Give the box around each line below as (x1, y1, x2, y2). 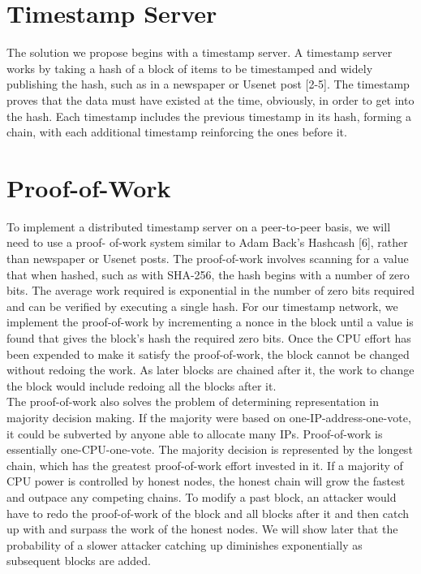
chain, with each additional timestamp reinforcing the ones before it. (6, 123, 347, 140)
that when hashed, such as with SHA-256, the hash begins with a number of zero (6, 265, 410, 283)
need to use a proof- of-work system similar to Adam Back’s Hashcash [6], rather (6, 234, 408, 251)
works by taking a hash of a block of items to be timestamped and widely (6, 59, 373, 76)
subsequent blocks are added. (6, 552, 151, 569)
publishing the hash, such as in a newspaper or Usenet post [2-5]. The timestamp (6, 76, 410, 93)
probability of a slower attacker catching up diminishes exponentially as (6, 536, 363, 553)
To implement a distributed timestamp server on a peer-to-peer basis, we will (6, 218, 391, 235)
